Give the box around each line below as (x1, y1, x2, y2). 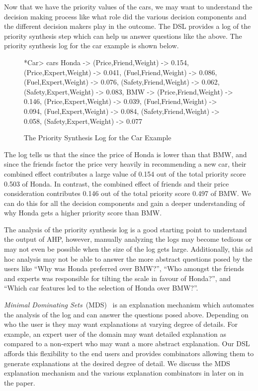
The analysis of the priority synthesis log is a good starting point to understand (4, 224, 247, 234)
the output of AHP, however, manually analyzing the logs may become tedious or (4, 234, 252, 244)
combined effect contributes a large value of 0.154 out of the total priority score (4, 168, 246, 179)
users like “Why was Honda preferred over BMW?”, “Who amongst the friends (4, 263, 245, 274)
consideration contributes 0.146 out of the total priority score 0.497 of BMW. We (4, 188, 251, 198)
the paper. (4, 377, 35, 388)
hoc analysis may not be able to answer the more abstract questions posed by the (4, 253, 253, 264)
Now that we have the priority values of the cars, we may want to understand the (4, 1, 253, 11)
